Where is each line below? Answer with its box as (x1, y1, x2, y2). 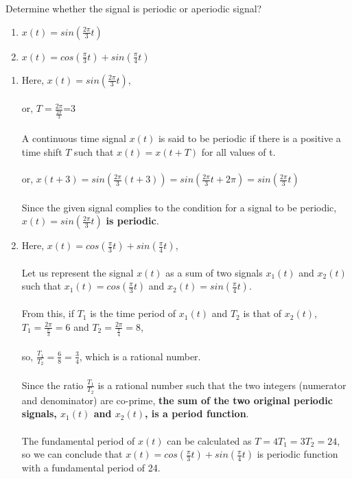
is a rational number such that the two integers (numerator (97, 377, 347, 392)
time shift (21, 144, 62, 159)
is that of (243, 306, 282, 320)
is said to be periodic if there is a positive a (158, 131, 341, 145)
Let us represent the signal (21, 265, 134, 279)
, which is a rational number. (79, 349, 201, 363)
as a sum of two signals (165, 265, 263, 279)
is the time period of (90, 306, 176, 320)
